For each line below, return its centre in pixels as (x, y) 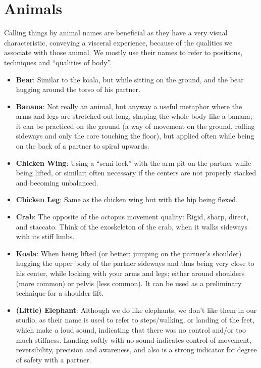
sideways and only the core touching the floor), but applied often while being (135, 136)
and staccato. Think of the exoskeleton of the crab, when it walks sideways (132, 226)
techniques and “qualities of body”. (58, 62)
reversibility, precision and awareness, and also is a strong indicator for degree (136, 350)
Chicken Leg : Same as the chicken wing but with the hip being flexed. (127, 199)
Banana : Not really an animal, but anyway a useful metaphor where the (129, 106)
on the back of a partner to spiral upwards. (83, 146)
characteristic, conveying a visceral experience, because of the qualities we (118, 42)
